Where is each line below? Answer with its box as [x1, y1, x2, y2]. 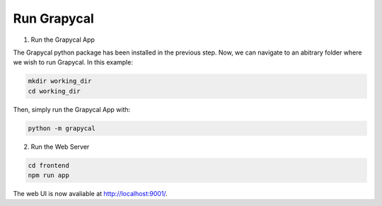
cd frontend [28, 161, 70, 169]
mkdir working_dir [28, 77, 92, 85]
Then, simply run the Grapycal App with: [13, 105, 131, 113]
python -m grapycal [28, 124, 95, 132]
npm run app [28, 171, 70, 180]
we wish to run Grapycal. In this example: [13, 58, 134, 67]
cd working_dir [28, 87, 81, 95]
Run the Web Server [30, 142, 90, 151]
